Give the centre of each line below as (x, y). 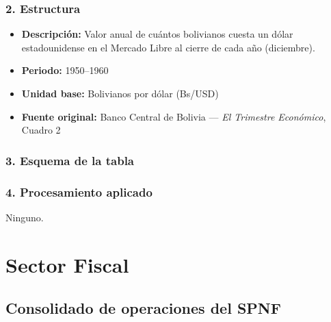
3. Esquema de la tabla (70, 160)
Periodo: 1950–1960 (65, 70)
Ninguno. (25, 217)
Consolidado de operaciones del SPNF (143, 308)
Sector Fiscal (67, 264)
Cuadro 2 (41, 130)
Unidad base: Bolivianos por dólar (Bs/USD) (120, 93)
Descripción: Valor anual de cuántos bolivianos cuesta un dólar (157, 34)
